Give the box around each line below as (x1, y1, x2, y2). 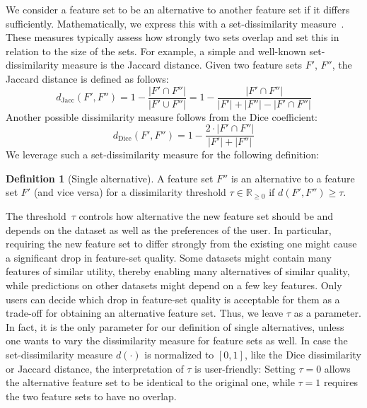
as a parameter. (293, 305, 361, 320)
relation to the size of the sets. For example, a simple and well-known (6, 43, 306, 58)
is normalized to (144, 347, 214, 361)
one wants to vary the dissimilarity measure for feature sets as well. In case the (6, 333, 348, 348)
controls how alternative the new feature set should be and (78, 209, 334, 223)
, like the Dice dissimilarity (244, 347, 361, 361)
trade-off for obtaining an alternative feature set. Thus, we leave (6, 305, 284, 320)
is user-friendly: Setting (194, 361, 296, 375)
